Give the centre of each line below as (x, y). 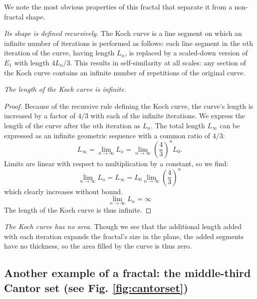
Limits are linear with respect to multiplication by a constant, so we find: (116, 163)
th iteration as (119, 125)
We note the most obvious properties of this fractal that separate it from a (118, 6)
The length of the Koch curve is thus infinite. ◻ (78, 209)
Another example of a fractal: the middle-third (128, 273)
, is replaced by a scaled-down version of (186, 53)
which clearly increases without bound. (63, 191)
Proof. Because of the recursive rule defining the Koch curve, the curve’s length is (129, 106)
